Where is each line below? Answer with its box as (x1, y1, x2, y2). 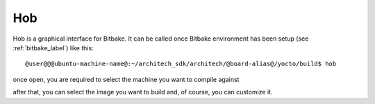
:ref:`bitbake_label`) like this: (12, 43, 94, 52)
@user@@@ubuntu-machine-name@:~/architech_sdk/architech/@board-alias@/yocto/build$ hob (25, 60, 337, 68)
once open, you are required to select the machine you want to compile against (12, 75, 240, 83)
